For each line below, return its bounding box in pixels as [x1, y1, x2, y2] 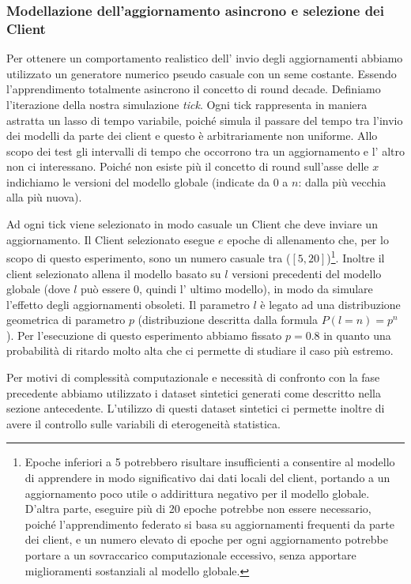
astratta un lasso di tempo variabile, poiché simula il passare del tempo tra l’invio [6, 111, 403, 128]
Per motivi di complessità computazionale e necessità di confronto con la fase [6, 369, 380, 386]
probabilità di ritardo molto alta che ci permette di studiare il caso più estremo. [6, 342, 394, 359]
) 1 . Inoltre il [326, 247, 385, 266]
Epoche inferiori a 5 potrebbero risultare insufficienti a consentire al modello [25, 454, 395, 470]
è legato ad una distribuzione [260, 296, 401, 312]
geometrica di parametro [6, 311, 126, 328]
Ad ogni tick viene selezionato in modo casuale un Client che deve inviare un [6, 216, 378, 232]
